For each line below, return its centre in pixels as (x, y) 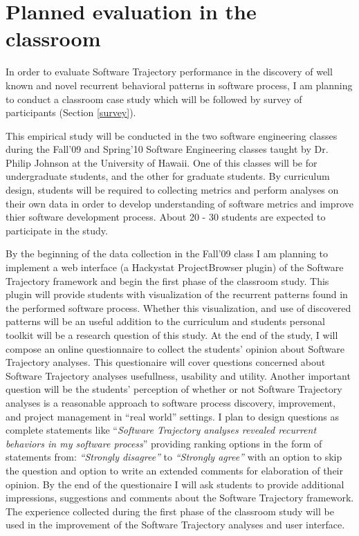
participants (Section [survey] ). (71, 112)
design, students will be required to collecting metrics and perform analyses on (172, 190)
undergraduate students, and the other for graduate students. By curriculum (168, 176)
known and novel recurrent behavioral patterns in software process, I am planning (179, 85)
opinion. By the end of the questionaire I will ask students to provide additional (175, 484)
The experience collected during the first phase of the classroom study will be (170, 511)
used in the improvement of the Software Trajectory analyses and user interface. (175, 525)
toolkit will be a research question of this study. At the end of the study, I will (172, 335)
